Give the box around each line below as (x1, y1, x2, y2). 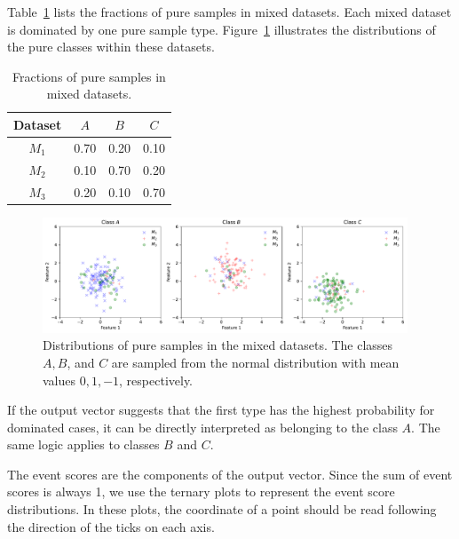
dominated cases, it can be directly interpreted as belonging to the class (7, 417, 398, 436)
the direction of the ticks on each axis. (7, 517, 215, 535)
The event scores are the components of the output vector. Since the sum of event (7, 464, 453, 483)
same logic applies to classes (7, 435, 160, 454)
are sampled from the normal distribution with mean (111, 353, 400, 371)
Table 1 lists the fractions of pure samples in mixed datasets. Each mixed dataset (7, 3, 452, 20)
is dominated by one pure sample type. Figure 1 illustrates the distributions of (7, 20, 436, 38)
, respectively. (119, 370, 194, 389)
